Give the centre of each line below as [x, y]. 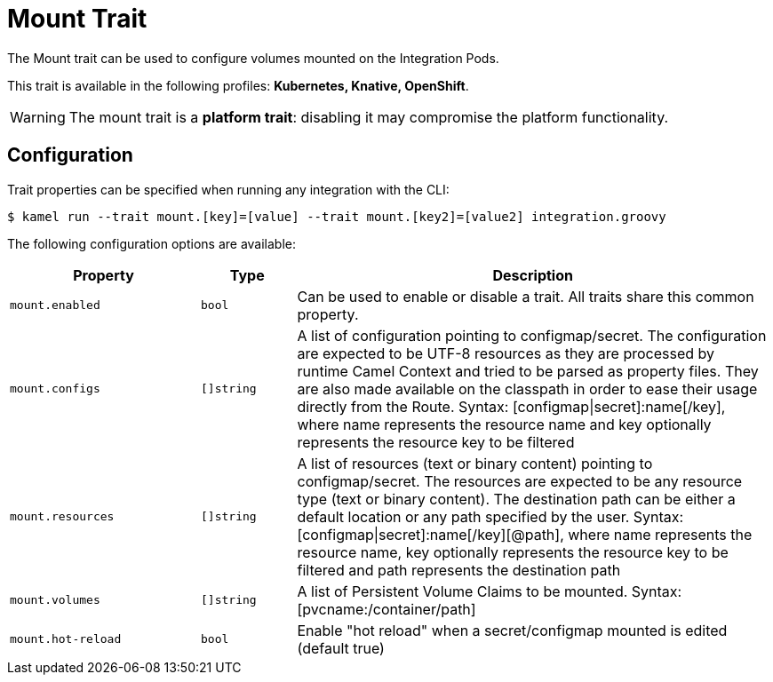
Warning [38, 117]
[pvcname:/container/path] [386, 609]
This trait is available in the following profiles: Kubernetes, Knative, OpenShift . [238, 85]
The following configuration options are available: [152, 243]
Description [533, 275]
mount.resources [62, 517]
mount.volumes [55, 600]
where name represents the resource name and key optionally [504, 424]
